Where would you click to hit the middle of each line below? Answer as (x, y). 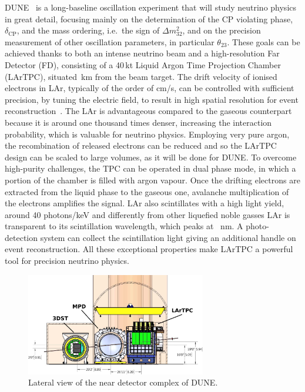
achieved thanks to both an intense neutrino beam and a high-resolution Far (142, 53)
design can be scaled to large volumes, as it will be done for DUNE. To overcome (151, 157)
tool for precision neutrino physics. (67, 261)
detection (21, 237)
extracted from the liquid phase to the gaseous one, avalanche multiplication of (147, 191)
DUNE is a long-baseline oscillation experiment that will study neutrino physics (151, 7)
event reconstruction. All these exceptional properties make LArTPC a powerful (149, 249)
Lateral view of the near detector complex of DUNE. (123, 382)
